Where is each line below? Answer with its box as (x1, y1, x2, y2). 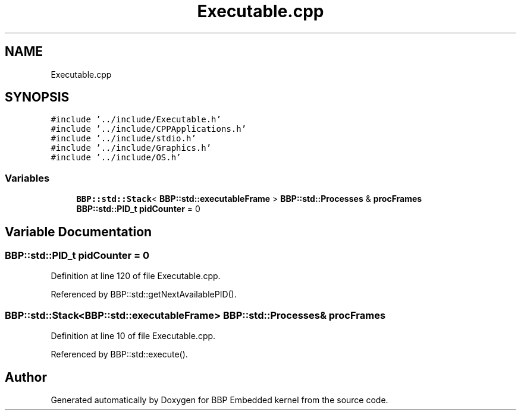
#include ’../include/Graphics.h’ (51, 143, 212, 153)
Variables (5, 172, 50, 184)
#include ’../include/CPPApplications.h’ (51, 124, 247, 134)
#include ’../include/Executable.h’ (51, 115, 221, 125)
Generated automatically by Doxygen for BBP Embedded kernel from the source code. (51, 395, 388, 405)
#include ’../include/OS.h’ (51, 153, 181, 163)
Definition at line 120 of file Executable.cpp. (51, 271, 221, 281)
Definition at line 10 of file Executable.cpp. (51, 331, 216, 341)
